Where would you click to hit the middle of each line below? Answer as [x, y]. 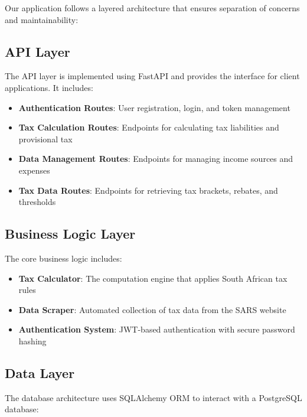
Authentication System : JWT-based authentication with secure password [157, 329]
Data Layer [40, 372]
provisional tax [45, 139]
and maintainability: [42, 19]
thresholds [37, 202]
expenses [34, 170]
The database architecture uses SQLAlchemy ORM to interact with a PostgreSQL [153, 397]
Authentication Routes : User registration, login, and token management [154, 107]
